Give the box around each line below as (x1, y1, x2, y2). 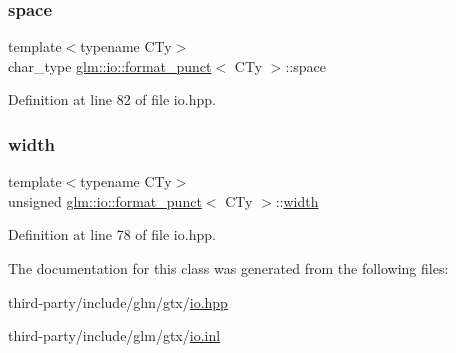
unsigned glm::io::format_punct (8, 190, 202, 211)
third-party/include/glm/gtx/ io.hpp (8, 291, 228, 312)
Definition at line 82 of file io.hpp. (8, 89, 216, 110)
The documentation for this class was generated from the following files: (8, 258, 449, 278)
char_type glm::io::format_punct (8, 55, 212, 76)
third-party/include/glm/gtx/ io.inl (8, 325, 221, 346)
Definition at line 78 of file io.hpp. (8, 224, 216, 245)
